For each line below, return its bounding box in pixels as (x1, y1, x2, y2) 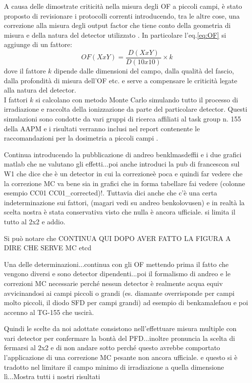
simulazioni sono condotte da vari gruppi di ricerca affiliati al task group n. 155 (4, 114, 241, 123)
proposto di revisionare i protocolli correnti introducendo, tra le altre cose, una (4, 10, 240, 21)
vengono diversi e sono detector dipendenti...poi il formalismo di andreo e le (4, 268, 231, 279)
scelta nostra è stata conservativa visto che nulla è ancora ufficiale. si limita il (4, 207, 235, 217)
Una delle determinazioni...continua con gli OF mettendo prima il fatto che (4, 259, 229, 269)
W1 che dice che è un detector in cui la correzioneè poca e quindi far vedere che (4, 168, 243, 178)
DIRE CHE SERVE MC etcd (4, 242, 92, 253)
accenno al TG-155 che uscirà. (4, 307, 94, 317)
